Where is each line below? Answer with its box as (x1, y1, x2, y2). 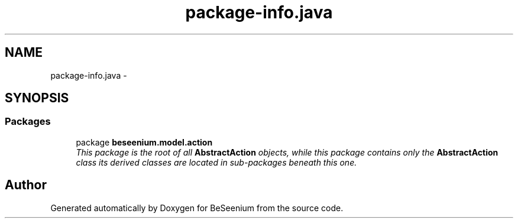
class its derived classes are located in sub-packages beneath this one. (76, 157, 357, 167)
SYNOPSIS (5, 91, 69, 106)
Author (5, 177, 47, 193)
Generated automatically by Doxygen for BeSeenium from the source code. (50, 202, 344, 213)
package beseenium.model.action (76, 137, 213, 147)
